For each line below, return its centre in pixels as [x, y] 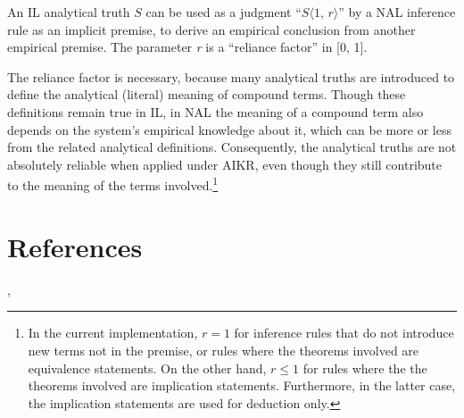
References [75, 246]
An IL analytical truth [69, 12]
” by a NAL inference [397, 12]
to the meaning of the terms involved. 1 [113, 184]
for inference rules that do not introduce [344, 333]
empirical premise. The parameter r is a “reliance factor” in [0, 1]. [187, 47]
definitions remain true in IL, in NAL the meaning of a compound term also [215, 111]
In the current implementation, [113, 333]
